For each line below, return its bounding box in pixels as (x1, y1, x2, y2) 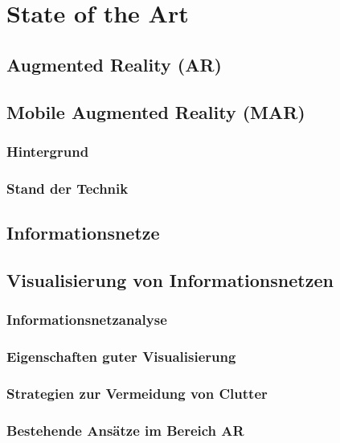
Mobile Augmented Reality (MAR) (6, 99, 305, 124)
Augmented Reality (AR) (6, 51, 222, 76)
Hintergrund (6, 141, 89, 161)
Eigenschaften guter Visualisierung (6, 346, 236, 366)
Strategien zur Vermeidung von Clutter (6, 383, 268, 403)
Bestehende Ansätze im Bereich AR (6, 420, 244, 440)
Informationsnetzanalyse (6, 310, 167, 330)
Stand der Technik (6, 178, 129, 198)
